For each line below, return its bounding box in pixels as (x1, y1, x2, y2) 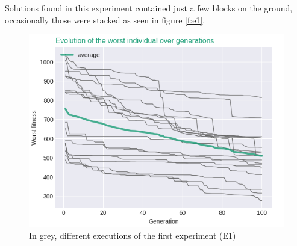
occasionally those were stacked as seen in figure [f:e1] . (5, 13, 205, 26)
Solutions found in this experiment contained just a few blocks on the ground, (5, 2, 293, 14)
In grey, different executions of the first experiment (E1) (29, 229, 236, 242)
